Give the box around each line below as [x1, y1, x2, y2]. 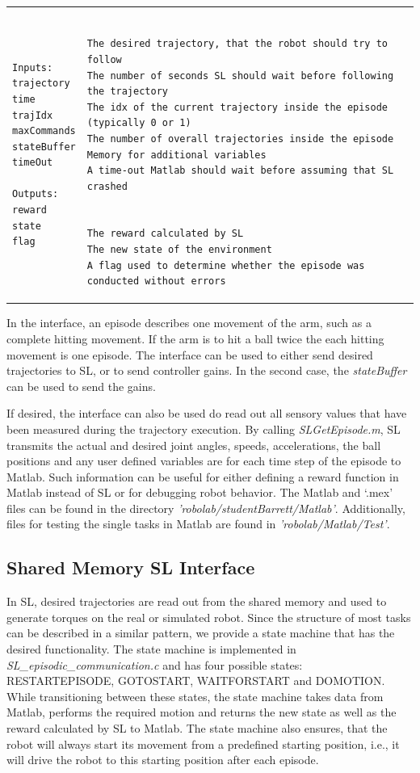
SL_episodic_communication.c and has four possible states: [6, 656, 303, 673]
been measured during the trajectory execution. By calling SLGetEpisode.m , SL [6, 420, 401, 437]
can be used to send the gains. [6, 377, 156, 394]
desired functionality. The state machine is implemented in [6, 641, 296, 657]
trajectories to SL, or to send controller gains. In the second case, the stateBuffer [6, 362, 407, 379]
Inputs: [12, 61, 53, 74]
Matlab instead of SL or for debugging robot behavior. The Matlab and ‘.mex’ [6, 484, 393, 501]
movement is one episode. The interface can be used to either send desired [6, 346, 373, 363]
